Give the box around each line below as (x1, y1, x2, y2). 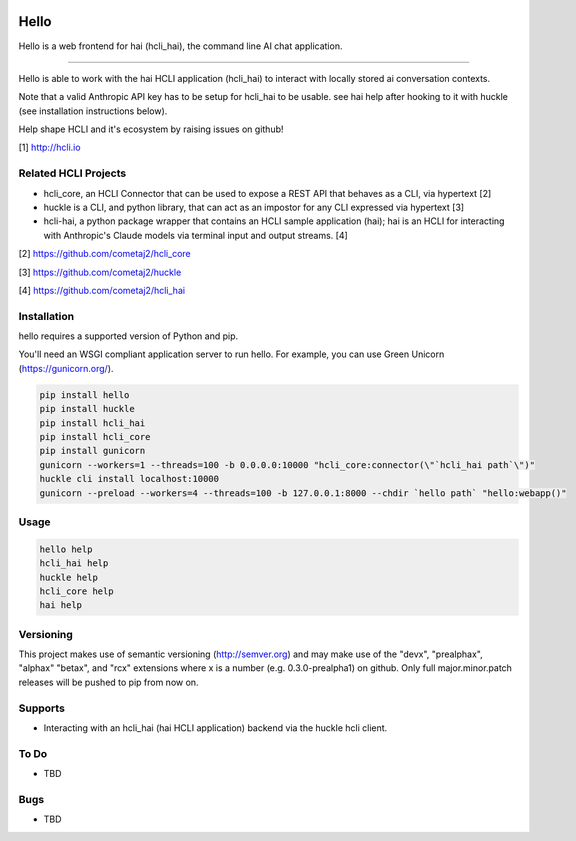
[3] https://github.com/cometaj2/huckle (18, 266, 182, 278)
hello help (39, 543, 93, 555)
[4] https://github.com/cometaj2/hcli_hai (18, 284, 185, 296)
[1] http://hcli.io (18, 141, 81, 154)
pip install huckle (39, 403, 135, 415)
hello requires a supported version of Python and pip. (18, 330, 239, 342)
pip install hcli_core (39, 431, 151, 443)
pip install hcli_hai (39, 417, 146, 429)
